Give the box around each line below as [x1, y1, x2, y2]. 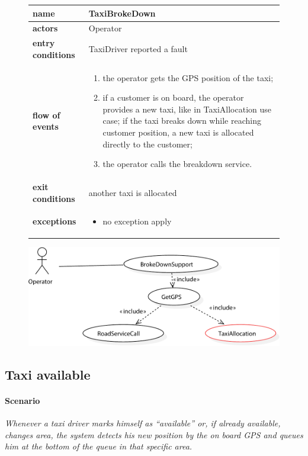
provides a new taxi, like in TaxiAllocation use [102, 102, 272, 115]
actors [33, 22, 58, 34]
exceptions [33, 215, 76, 227]
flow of [33, 108, 60, 121]
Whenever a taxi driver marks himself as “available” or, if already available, [5, 417, 281, 429]
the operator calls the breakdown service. [102, 158, 252, 170]
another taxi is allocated [88, 186, 177, 198]
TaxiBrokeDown [88, 7, 156, 19]
